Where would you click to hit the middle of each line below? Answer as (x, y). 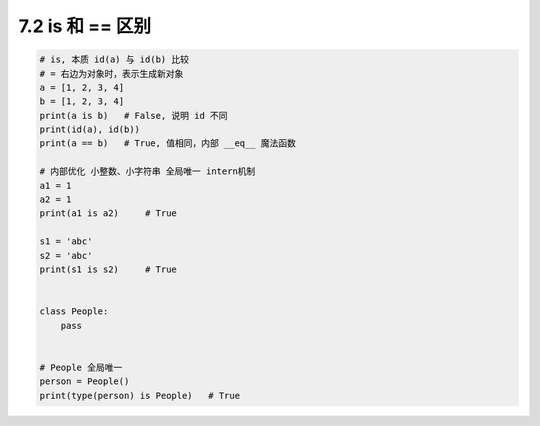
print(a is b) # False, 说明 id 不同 (134, 115)
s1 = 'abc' (66, 241)
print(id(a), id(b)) (89, 129)
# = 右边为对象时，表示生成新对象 (111, 73)
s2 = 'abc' (66, 255)
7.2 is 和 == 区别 (85, 26)
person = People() (84, 381)
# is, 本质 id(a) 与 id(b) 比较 (114, 59)
